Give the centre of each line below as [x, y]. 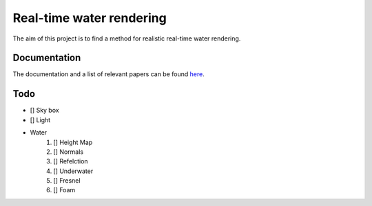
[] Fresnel [67, 181]
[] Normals [69, 152]
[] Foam [64, 190]
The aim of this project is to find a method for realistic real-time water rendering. [127, 38]
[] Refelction [71, 161]
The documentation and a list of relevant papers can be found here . [108, 74]
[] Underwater [73, 171]
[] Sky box [44, 111]
